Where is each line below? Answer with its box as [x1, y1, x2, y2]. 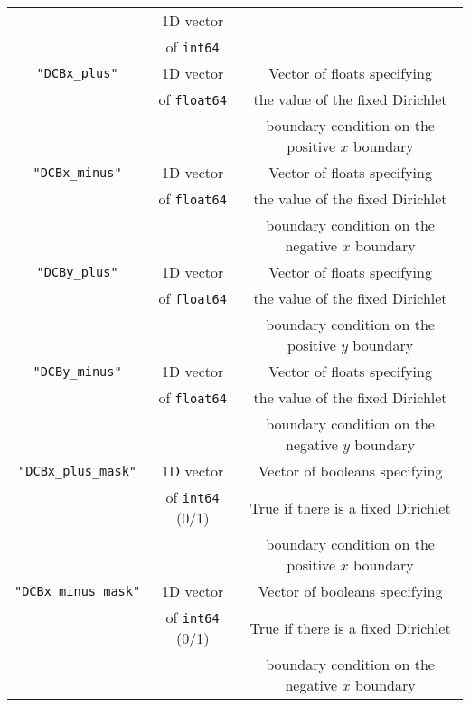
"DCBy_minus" [33, 363, 122, 379]
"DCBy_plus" [36, 264, 118, 279]
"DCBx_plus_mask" [18, 463, 137, 478]
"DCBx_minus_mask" [14, 583, 141, 599]
